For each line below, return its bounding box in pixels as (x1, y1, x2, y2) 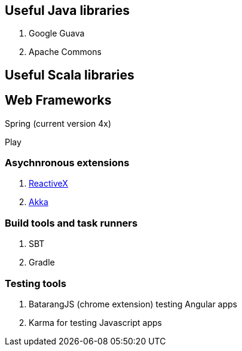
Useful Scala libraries (5, 67, 134, 83)
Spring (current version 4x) (5, 118, 112, 129)
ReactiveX (29, 178, 68, 189)
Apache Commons (29, 47, 102, 57)
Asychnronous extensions (5, 157, 130, 169)
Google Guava (29, 28, 85, 39)
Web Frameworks (5, 93, 112, 108)
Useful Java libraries (5, 3, 130, 18)
